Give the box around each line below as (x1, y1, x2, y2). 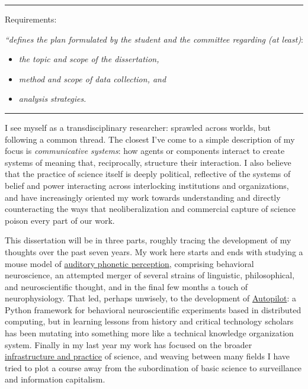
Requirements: (5, 13, 57, 25)
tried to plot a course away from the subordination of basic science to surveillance (5, 361, 302, 374)
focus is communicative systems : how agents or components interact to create (5, 144, 285, 157)
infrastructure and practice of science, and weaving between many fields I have (5, 350, 290, 362)
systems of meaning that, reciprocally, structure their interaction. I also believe (5, 156, 291, 168)
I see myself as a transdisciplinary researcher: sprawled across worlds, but (5, 121, 271, 133)
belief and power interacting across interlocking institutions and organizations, (5, 179, 289, 191)
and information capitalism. (5, 373, 105, 385)
